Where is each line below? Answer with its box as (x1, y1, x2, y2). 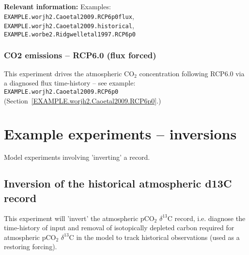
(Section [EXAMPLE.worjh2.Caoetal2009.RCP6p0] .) (4, 95, 161, 105)
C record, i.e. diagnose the (167, 213, 246, 223)
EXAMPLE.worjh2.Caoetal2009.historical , (4, 20, 134, 31)
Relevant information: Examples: (4, 1, 111, 11)
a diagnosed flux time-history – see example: (4, 78, 136, 88)
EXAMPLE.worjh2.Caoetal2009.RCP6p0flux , (4, 11, 134, 21)
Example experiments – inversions (4, 124, 237, 144)
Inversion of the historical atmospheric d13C (4, 176, 232, 191)
